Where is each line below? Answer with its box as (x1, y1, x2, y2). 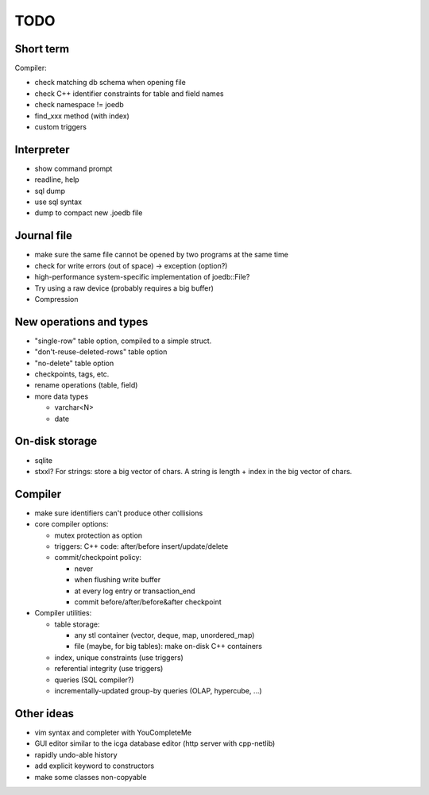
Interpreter (14, 143, 71, 156)
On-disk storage (14, 434, 98, 448)
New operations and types (14, 315, 149, 329)
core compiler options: (34, 519, 109, 529)
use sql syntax (34, 197, 83, 206)
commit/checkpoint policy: (54, 553, 142, 562)
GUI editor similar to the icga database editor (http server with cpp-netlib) (34, 739, 276, 748)
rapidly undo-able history (34, 750, 118, 759)
